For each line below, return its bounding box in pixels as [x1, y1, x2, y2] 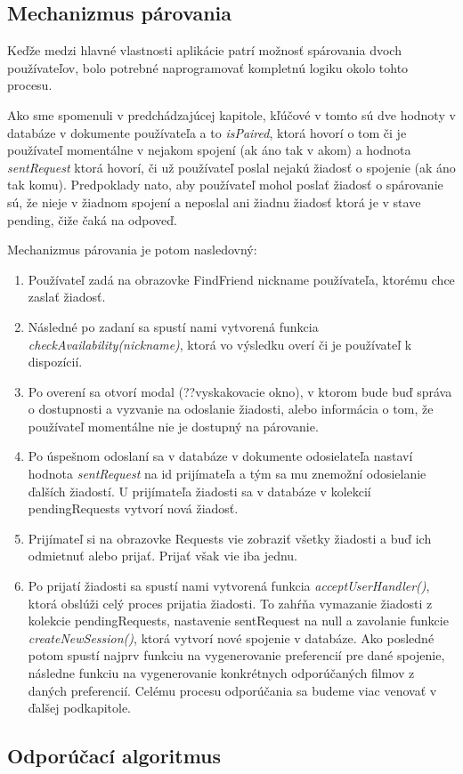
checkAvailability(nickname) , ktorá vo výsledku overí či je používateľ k [28, 335, 412, 353]
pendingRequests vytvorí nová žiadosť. [28, 499, 239, 518]
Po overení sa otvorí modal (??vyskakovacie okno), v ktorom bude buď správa [28, 382, 452, 400]
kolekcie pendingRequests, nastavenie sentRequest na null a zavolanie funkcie [28, 611, 449, 630]
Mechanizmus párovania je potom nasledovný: [7, 240, 257, 259]
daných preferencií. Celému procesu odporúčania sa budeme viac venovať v [28, 681, 437, 699]
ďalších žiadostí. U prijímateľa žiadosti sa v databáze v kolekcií [28, 481, 371, 500]
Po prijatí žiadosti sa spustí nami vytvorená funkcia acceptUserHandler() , [28, 576, 430, 595]
